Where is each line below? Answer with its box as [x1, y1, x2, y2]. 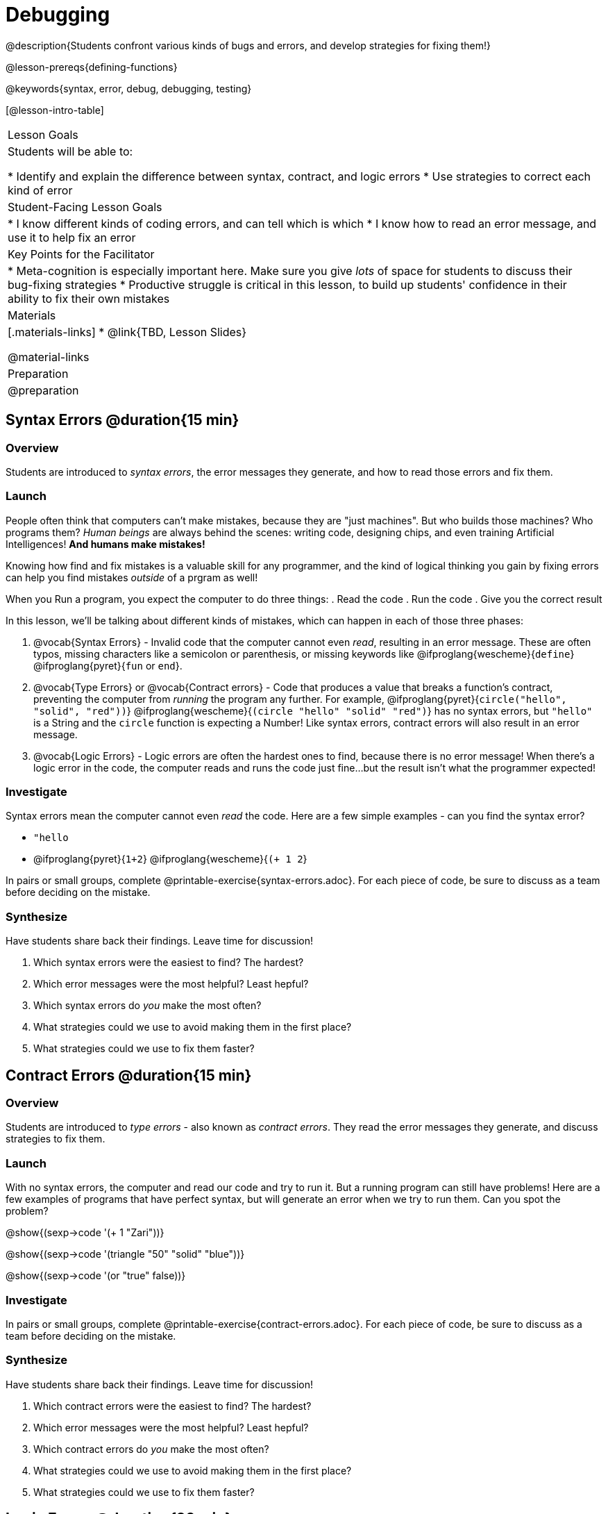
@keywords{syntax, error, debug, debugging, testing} [6, 82, 252, 94]
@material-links [8, 349, 90, 364]
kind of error [8, 183, 73, 197]
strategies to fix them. [6, 1133, 105, 1145]
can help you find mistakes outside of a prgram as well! [6, 571, 258, 583]
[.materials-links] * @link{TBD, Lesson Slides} [8, 324, 247, 339]
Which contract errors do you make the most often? [33, 1442, 269, 1455]
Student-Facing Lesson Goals [8, 199, 162, 214]
